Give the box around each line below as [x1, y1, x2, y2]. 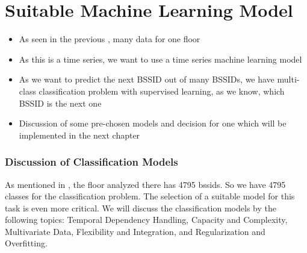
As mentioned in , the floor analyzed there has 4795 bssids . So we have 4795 [5, 178, 286, 190]
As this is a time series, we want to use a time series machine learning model [19, 52, 302, 65]
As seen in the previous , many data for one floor [19, 33, 200, 45]
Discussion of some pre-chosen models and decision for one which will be [19, 117, 287, 130]
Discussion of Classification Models [5, 154, 178, 169]
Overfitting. [5, 237, 48, 249]
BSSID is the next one [19, 96, 102, 109]
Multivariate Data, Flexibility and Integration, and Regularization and [5, 225, 265, 237]
